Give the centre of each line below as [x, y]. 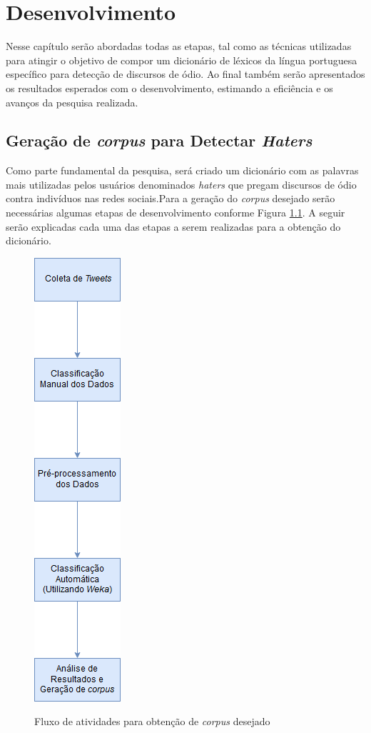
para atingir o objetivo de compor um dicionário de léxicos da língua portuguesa [182, 60]
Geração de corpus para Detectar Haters [159, 140]
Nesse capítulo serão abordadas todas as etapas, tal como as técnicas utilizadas [179, 46]
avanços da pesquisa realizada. [72, 102]
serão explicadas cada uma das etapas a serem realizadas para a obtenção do [173, 226]
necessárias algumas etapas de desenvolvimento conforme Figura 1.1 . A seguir [176, 213]
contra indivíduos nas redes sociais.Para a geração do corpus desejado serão [171, 198]
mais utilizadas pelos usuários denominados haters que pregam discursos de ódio [181, 184]
